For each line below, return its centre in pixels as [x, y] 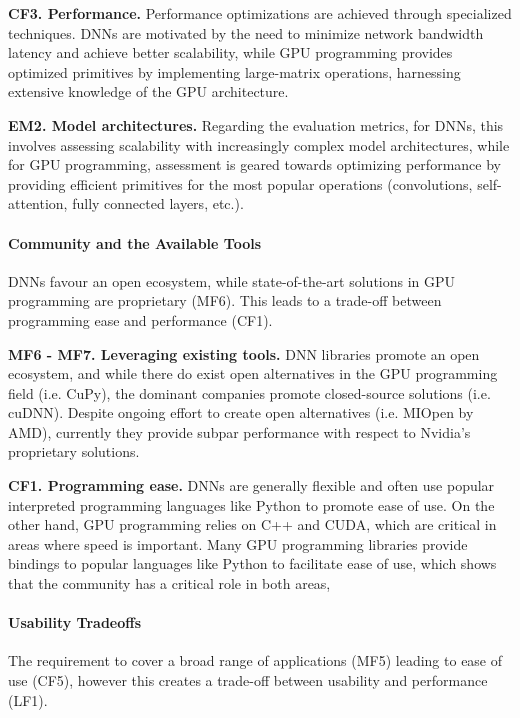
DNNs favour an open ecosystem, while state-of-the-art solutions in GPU [232, 280]
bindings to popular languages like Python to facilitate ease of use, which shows [252, 563]
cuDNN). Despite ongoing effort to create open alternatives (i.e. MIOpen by [241, 412]
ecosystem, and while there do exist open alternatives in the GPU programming [253, 373]
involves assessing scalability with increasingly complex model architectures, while [259, 144]
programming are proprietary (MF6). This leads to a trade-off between [225, 300]
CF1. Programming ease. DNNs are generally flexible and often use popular [251, 485]
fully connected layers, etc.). [158, 203]
